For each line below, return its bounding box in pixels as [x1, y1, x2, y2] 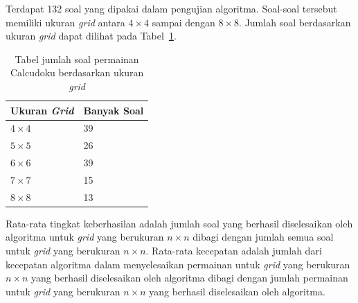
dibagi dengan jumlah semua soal [193, 230, 334, 244]
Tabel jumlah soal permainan [15, 51, 139, 66]
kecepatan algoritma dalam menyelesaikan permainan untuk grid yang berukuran [6, 257, 350, 271]
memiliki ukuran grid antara [6, 15, 125, 29]
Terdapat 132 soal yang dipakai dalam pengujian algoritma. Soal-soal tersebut [6, 1, 337, 15]
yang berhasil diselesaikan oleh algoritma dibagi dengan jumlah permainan [31, 270, 348, 285]
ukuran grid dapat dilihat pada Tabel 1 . [6, 28, 177, 43]
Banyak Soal [83, 103, 144, 117]
